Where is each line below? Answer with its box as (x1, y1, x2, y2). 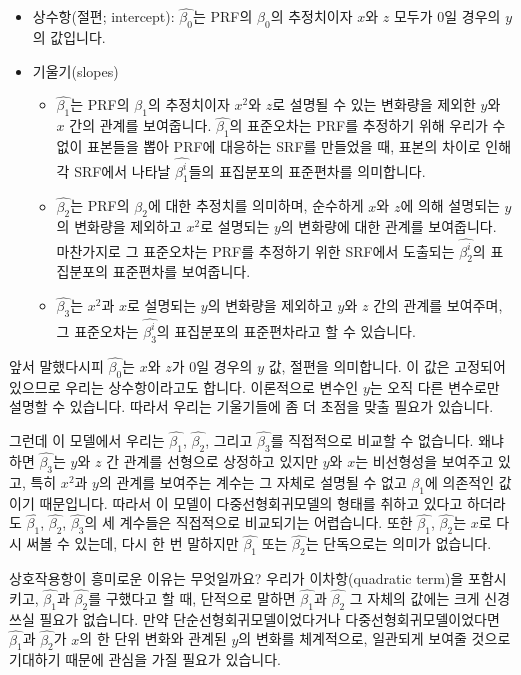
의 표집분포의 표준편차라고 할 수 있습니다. (156, 320, 416, 341)
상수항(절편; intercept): (32, 6, 175, 27)
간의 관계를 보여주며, (373, 295, 503, 316)
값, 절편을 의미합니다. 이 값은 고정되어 (268, 355, 506, 376)
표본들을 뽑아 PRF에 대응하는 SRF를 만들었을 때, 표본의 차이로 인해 (87, 136, 512, 157)
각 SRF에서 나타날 (56, 160, 171, 181)
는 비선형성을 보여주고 (355, 451, 494, 472)
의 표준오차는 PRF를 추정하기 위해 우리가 (229, 115, 488, 136)
